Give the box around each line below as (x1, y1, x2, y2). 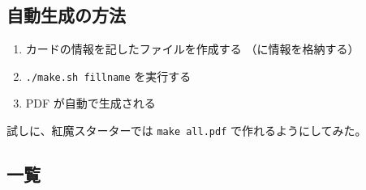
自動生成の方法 (6, 2, 126, 27)
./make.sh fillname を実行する (25, 67, 192, 84)
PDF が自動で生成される (25, 95, 156, 112)
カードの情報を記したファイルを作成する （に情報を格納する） (25, 40, 360, 57)
